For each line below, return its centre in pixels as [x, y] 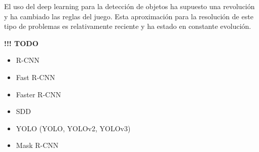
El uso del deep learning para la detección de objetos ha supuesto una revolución [129, 6]
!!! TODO [21, 43]
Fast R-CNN [35, 77]
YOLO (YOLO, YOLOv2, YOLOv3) [73, 128]
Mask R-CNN [37, 145]
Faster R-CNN [39, 94]
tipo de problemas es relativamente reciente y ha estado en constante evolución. [128, 26]
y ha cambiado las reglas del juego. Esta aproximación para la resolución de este [129, 16]
